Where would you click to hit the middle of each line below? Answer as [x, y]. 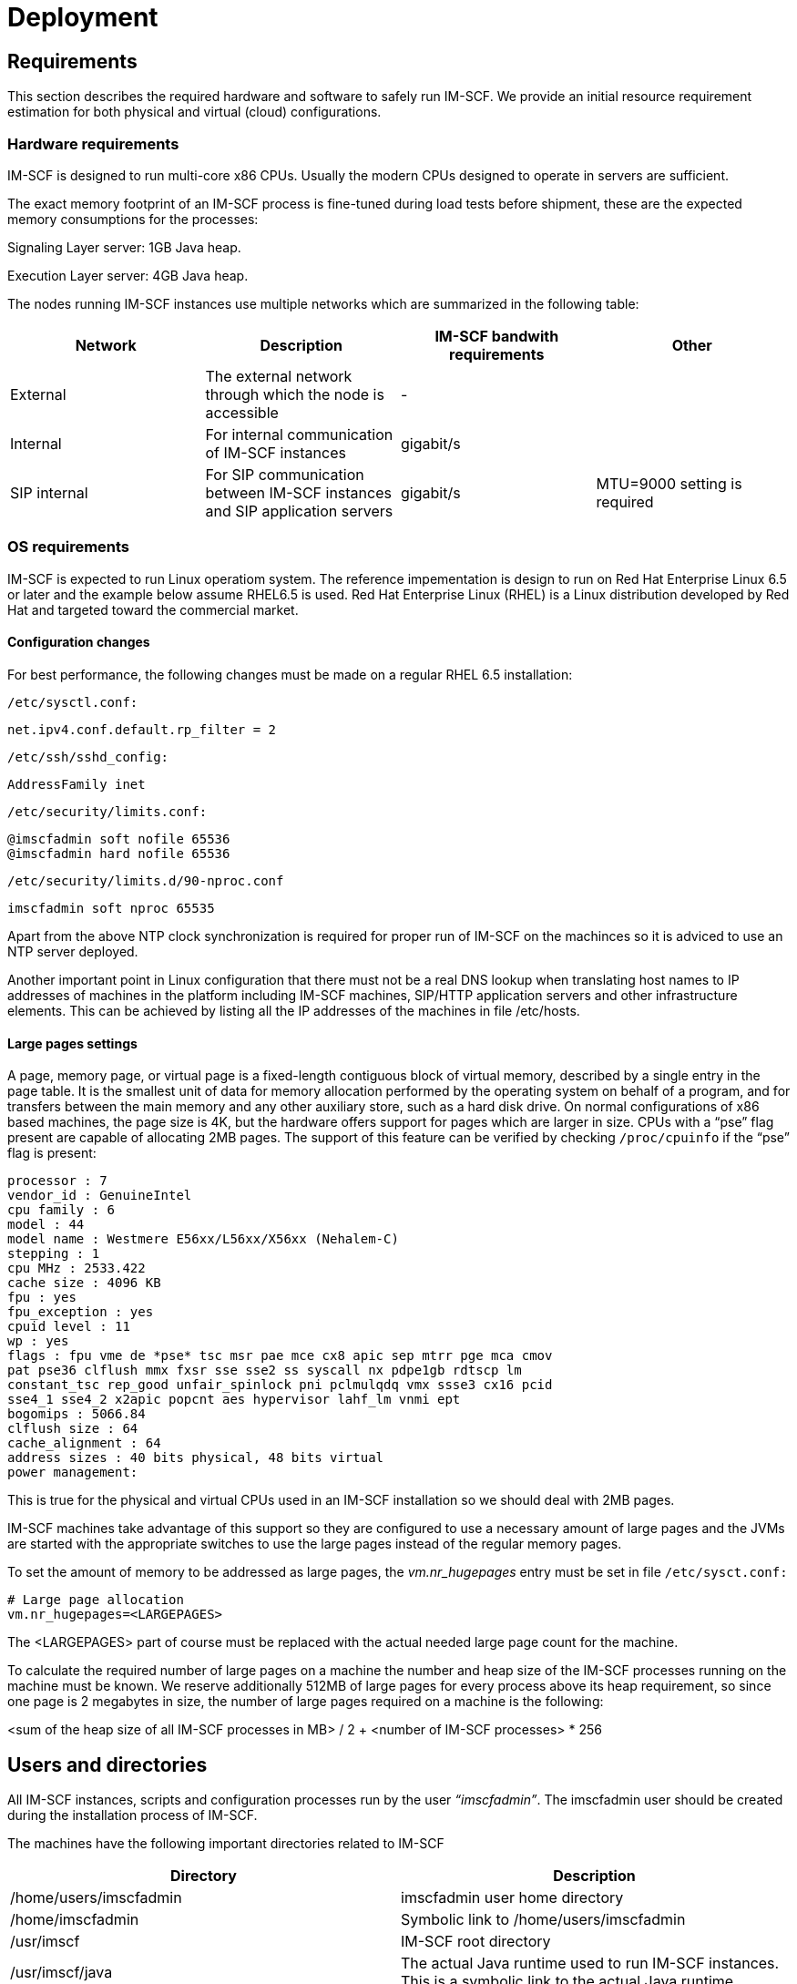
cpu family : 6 [61, 1210]
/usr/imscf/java [61, 1972]
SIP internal [49, 492]
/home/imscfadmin [75, 1919]
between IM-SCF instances [298, 492]
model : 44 [46, 1225]
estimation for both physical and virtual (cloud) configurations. [194, 112]
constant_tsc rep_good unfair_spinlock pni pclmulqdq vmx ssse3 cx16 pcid [280, 1385]
